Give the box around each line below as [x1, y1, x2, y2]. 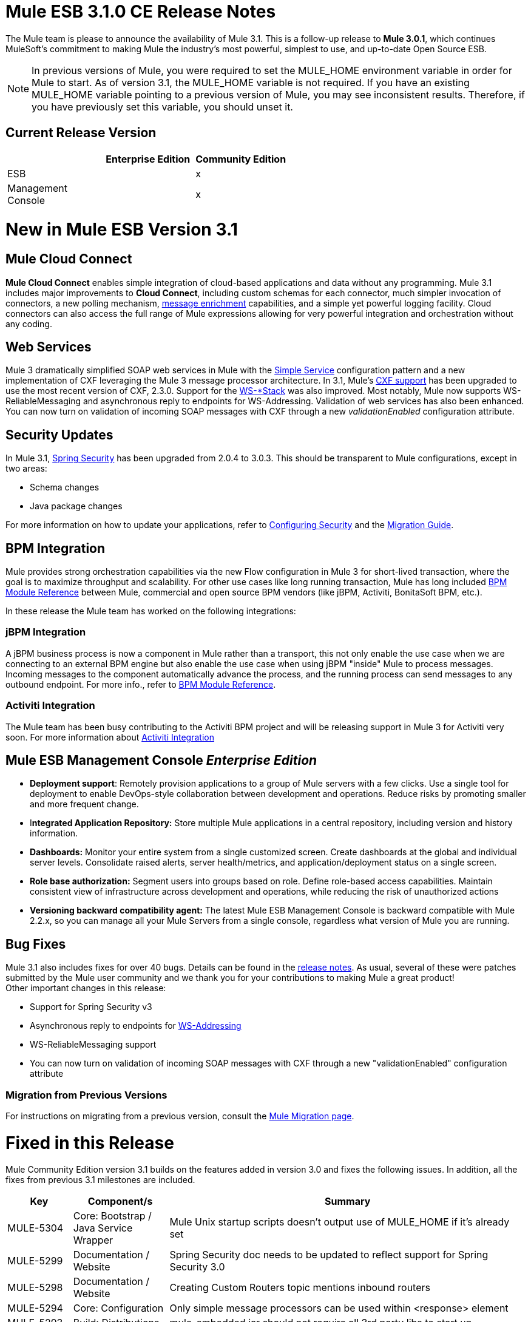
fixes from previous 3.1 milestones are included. [5, 1175, 195, 1185]
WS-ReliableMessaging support [30, 1039, 157, 1050]
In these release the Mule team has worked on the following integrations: [5, 606, 296, 617]
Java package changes [30, 501, 123, 512]
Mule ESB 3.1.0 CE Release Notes [5, 1, 276, 22]
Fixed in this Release [5, 1132, 174, 1153]
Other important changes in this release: [5, 983, 166, 994]
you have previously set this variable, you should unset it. [32, 100, 293, 113]
